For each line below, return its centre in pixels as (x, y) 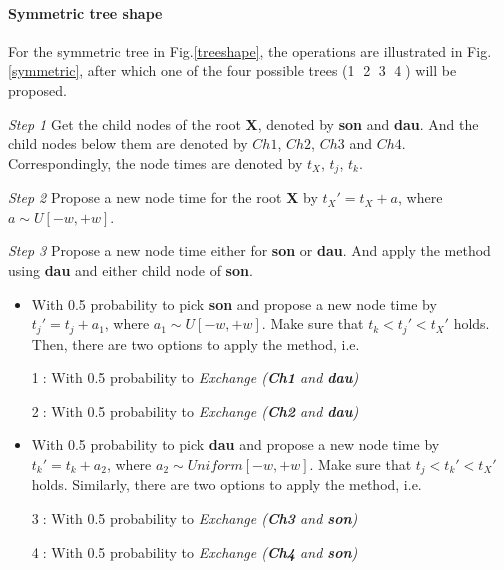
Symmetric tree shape (85, 12)
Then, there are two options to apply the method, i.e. (195, 343)
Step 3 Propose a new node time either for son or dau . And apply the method (249, 250)
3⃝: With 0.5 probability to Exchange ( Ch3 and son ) (194, 518)
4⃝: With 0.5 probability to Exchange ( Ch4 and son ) (194, 551)
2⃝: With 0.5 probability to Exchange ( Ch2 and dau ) (195, 410)
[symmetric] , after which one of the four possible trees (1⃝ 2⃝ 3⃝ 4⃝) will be (232, 70)
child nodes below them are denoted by (128, 143)
